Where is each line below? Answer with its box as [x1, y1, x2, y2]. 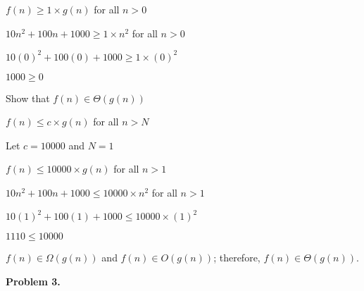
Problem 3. [6, 273, 61, 288]
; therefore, [213, 250, 261, 265]
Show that [6, 90, 50, 105]
